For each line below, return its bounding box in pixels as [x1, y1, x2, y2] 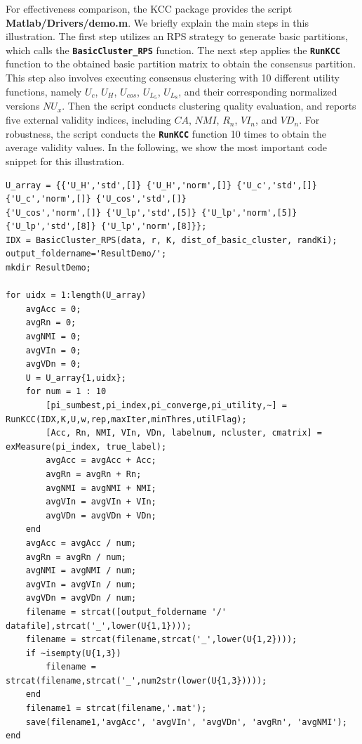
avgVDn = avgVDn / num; [25, 593, 137, 603]
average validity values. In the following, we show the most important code [6, 140, 327, 155]
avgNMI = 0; [25, 332, 81, 342]
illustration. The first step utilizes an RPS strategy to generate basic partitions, [6, 29, 348, 44]
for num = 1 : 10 [25, 386, 107, 397]
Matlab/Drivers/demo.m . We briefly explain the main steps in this [6, 15, 309, 30]
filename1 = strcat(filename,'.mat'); [25, 703, 207, 714]
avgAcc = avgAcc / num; [25, 537, 137, 548]
